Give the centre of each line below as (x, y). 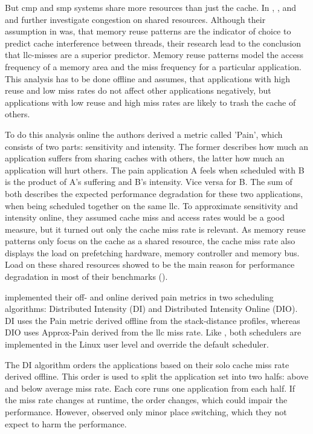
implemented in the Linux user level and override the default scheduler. (137, 344)
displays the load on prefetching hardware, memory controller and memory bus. (152, 252)
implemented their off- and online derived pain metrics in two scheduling (139, 296)
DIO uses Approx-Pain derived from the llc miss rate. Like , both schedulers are (153, 332)
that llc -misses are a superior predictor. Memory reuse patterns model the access (154, 55)
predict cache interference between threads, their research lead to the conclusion (153, 43)
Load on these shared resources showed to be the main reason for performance (150, 264)
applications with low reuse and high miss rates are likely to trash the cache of (150, 102)
